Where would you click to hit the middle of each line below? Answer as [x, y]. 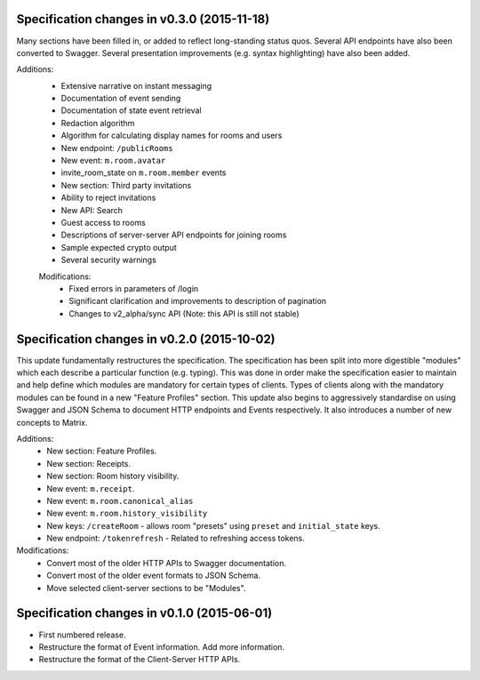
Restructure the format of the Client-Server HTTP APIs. [140, 660]
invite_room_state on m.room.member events [144, 172]
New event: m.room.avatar [113, 161]
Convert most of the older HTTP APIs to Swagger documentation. [166, 563]
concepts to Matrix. [52, 422]
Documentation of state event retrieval [131, 110]
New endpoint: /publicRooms [117, 148]
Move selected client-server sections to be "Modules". [146, 588]
